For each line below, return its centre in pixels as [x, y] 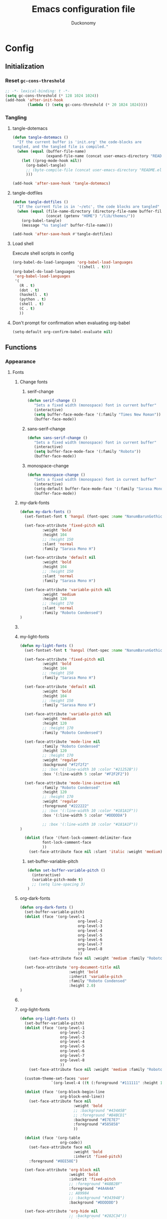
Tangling [16, 118]
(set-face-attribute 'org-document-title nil [72, 967]
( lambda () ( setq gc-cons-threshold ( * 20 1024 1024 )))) [87, 105]
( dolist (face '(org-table [52, 1138]
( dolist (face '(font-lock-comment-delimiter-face [78, 838]
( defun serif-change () [52, 401]
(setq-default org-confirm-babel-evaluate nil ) [62, 332]
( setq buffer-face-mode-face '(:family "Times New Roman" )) [97, 414]
